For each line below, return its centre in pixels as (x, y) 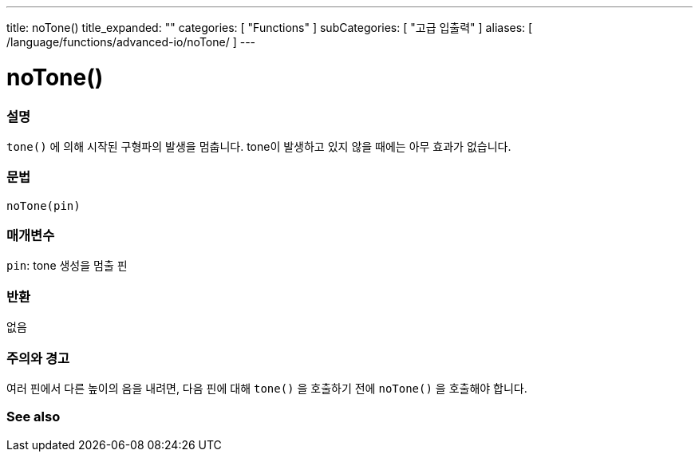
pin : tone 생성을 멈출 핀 (67, 266)
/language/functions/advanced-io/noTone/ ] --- (131, 42)
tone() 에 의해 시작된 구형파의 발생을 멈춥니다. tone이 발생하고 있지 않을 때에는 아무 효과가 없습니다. (259, 146)
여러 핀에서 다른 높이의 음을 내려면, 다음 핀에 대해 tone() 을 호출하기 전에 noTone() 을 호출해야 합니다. (267, 388)
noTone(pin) (43, 205)
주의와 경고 (38, 358)
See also (34, 417)
